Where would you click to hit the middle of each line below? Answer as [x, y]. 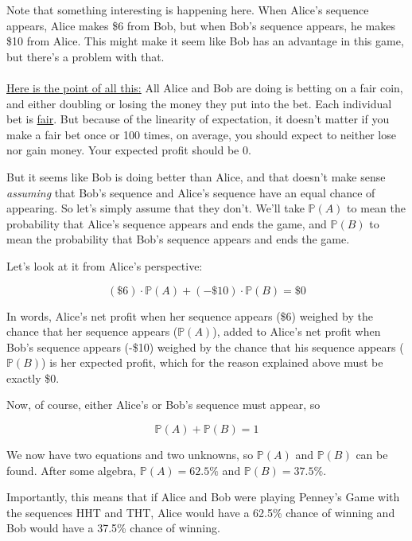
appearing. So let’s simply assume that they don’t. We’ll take [155, 208]
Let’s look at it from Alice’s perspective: [105, 265]
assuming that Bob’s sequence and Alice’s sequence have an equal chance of [191, 192]
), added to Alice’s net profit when [297, 331]
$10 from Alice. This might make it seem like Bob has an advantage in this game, [205, 41]
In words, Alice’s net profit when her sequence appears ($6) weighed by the [190, 315]
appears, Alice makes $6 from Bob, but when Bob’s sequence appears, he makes [201, 25]
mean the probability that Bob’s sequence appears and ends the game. [178, 239]
